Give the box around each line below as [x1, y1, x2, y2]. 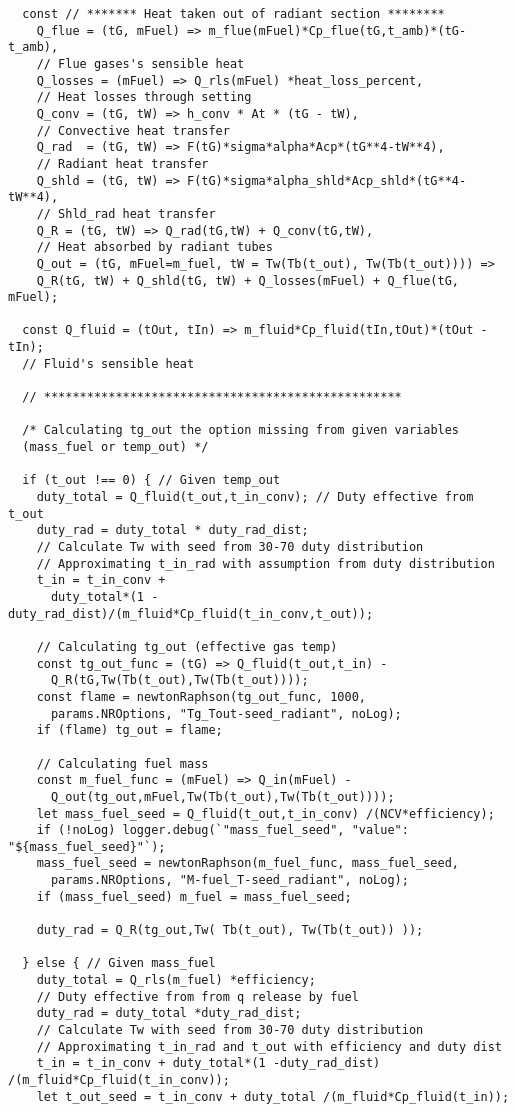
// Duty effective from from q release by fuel [36, 989, 359, 1004]
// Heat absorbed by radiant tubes [36, 240, 273, 255]
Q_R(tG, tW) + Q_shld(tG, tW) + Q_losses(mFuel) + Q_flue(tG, [36, 273, 460, 288]
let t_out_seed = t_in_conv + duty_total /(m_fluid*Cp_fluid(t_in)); [36, 1089, 510, 1104]
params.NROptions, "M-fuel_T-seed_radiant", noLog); [50, 873, 409, 888]
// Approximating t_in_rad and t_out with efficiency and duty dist [36, 1039, 502, 1054]
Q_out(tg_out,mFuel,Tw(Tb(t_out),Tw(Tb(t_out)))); [50, 789, 395, 804]
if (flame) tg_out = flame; [36, 723, 223, 738]
